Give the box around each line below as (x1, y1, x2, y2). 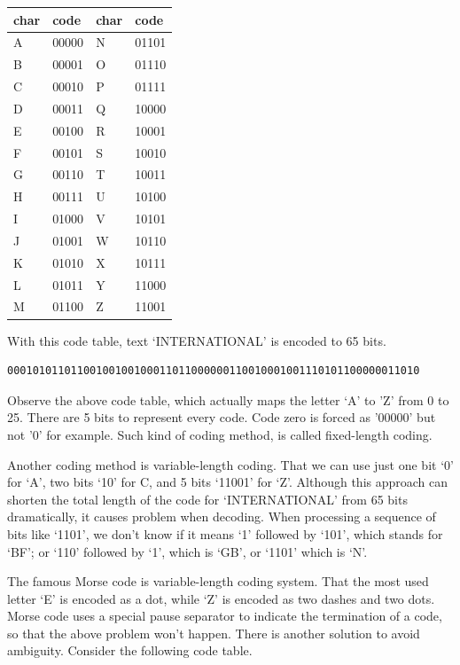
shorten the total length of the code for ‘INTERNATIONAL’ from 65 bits (7, 489, 408, 508)
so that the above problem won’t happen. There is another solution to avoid (7, 623, 420, 642)
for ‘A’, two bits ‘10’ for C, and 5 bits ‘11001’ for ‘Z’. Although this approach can (7, 473, 448, 491)
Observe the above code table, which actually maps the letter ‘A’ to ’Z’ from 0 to (7, 390, 449, 409)
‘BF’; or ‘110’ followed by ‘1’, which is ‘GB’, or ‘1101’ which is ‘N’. (7, 542, 368, 560)
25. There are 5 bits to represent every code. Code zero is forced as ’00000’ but (7, 408, 436, 426)
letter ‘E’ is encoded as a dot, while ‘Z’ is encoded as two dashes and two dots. (7, 589, 435, 607)
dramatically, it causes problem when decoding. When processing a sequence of (7, 507, 436, 526)
